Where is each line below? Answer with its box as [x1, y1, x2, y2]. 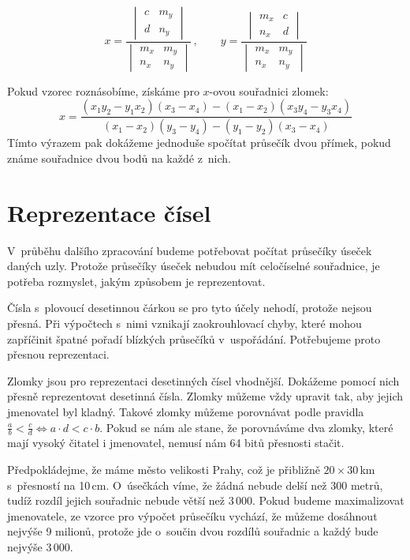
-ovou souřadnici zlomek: [209, 82, 329, 99]
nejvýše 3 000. [7, 538, 73, 554]
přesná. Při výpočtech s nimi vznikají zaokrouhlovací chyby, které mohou [7, 315, 362, 332]
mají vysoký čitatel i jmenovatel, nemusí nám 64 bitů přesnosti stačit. [7, 434, 345, 451]
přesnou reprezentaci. [7, 346, 110, 363]
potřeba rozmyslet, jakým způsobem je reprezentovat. [7, 272, 266, 289]
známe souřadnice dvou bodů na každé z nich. [7, 149, 232, 166]
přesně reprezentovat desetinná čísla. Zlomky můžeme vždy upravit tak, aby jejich [7, 388, 404, 404]
